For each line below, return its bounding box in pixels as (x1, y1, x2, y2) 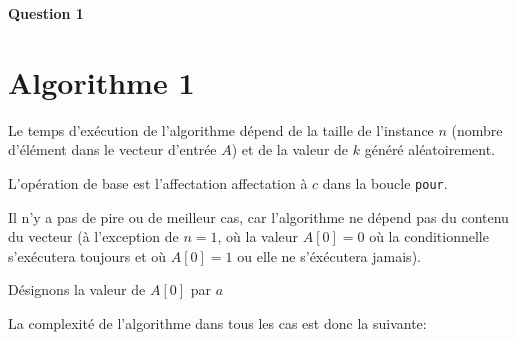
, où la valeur (217, 226, 299, 247)
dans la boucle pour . (322, 172, 448, 193)
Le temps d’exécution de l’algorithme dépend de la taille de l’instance (8, 119, 434, 140)
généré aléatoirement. (364, 139, 496, 160)
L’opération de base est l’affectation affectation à (8, 172, 308, 193)
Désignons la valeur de (8, 279, 146, 300)
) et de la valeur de (231, 139, 349, 160)
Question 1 (8, 3, 84, 23)
